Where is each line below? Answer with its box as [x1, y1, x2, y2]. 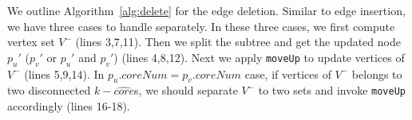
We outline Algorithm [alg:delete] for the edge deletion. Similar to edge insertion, [7, 2, 406, 18]
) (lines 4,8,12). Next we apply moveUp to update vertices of [113, 48, 405, 65]
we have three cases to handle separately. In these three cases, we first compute [7, 17, 395, 34]
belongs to [351, 65, 402, 82]
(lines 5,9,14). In [24, 65, 105, 82]
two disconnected [7, 82, 91, 99]
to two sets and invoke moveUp [258, 82, 406, 99]
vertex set [7, 33, 55, 50]
